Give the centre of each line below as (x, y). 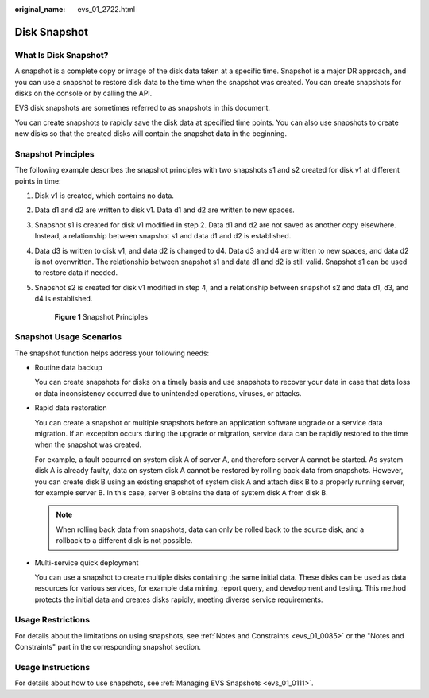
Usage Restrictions (52, 620)
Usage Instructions (52, 668)
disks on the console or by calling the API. (83, 93)
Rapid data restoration (71, 408)
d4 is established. (64, 299)
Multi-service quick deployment (87, 562)
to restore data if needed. (76, 273)
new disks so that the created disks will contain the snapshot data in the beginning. (151, 134)
